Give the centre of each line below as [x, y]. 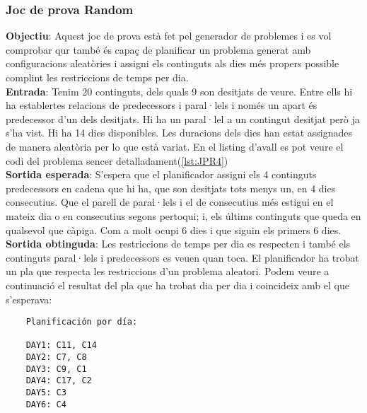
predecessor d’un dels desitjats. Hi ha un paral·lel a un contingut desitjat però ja [183, 118]
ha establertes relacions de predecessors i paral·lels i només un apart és [162, 105]
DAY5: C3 [46, 393]
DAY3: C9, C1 [56, 369]
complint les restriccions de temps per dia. [97, 77]
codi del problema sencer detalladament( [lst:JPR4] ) [117, 160]
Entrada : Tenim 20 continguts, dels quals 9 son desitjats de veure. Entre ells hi [179, 91]
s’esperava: [29, 299]
